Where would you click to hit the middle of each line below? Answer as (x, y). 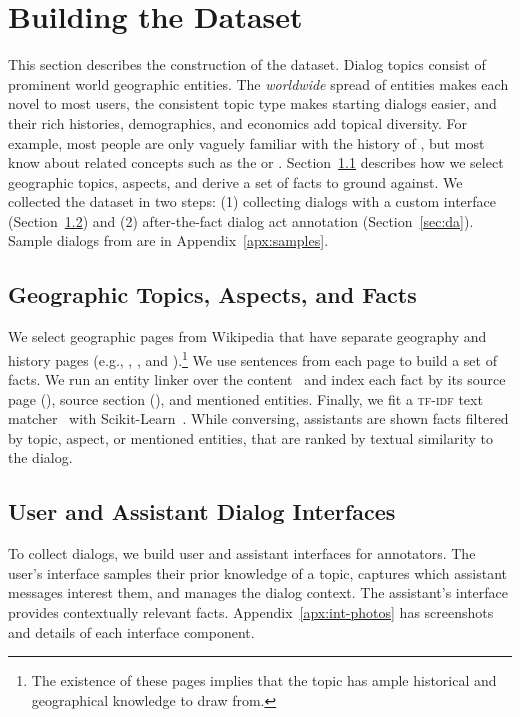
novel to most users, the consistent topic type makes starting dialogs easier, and (252, 103)
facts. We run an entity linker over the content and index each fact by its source (257, 379)
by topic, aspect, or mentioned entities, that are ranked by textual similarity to (250, 437)
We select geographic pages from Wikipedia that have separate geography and (247, 336)
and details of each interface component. (131, 631)
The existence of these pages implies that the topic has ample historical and (264, 680)
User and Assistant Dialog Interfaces (202, 511)
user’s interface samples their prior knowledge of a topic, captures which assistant (257, 572)
